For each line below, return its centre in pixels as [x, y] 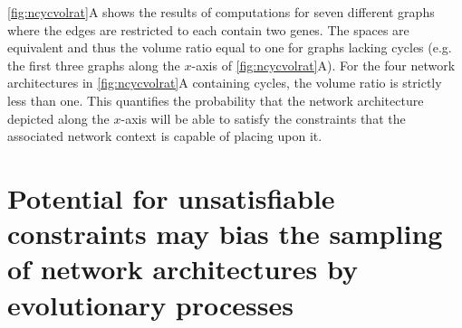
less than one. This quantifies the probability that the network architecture [216, 100]
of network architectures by [183, 269]
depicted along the [58, 118]
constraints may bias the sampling [225, 234]
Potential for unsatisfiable [171, 197]
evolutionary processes [150, 304]
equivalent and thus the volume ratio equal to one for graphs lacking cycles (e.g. [230, 47]
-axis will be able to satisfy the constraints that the [263, 118]
